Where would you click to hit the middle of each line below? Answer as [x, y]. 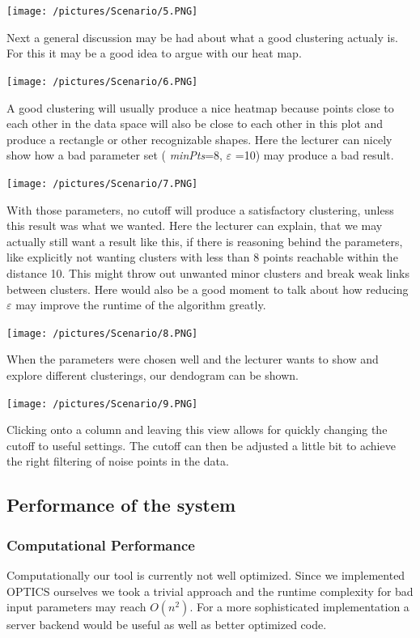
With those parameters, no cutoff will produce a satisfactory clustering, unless [200, 209]
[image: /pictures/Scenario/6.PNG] [102, 81]
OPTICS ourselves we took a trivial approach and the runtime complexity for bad [210, 591]
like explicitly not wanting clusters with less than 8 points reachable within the [202, 257]
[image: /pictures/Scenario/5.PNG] [102, 11]
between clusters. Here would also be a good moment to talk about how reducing [208, 289]
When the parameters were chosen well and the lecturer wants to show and [193, 359]
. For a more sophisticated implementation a [299, 607]
